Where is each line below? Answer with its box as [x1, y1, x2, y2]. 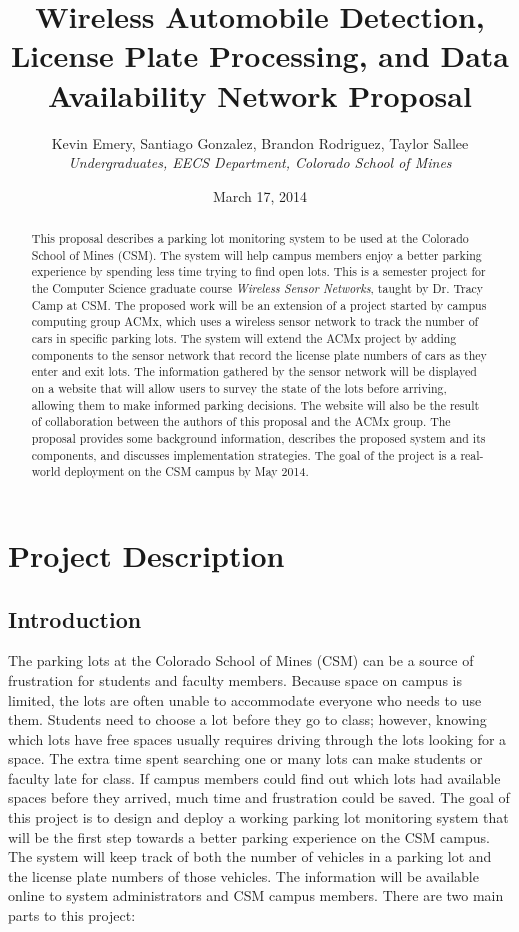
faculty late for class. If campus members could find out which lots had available [8, 767, 501, 788]
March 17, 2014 [212, 185, 308, 206]
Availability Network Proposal [48, 74, 472, 115]
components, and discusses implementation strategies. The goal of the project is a [31, 446, 457, 463]
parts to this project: [8, 905, 136, 926]
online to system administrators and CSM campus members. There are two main [8, 885, 504, 906]
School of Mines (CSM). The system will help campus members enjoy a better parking [31, 246, 482, 263]
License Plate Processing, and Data [10, 35, 510, 76]
